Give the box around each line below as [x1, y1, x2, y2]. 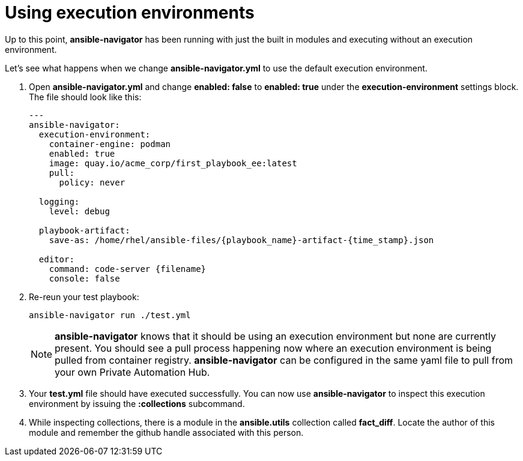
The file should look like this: [29, 91, 142, 102]
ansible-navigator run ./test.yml [29, 310, 191, 320]
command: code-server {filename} [49, 264, 207, 274]
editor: [38, 254, 74, 264]
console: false [49, 273, 120, 283]
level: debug [49, 206, 110, 216]
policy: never [59, 177, 125, 187]
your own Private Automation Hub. [55, 366, 210, 378]
